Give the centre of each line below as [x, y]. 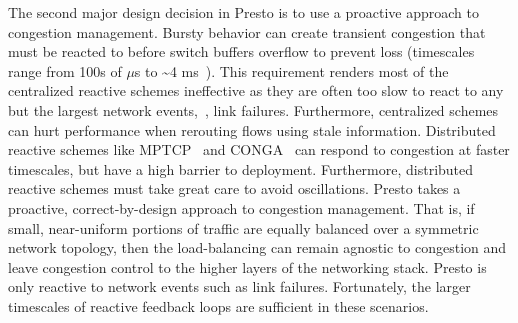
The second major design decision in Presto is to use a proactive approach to [243, 12]
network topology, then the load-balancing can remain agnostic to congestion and [257, 247]
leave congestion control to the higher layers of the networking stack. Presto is [247, 266]
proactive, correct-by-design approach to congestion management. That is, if [241, 207]
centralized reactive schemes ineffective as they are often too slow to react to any [256, 90]
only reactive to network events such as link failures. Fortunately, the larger [239, 286]
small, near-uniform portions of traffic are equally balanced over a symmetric [243, 227]
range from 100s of [65, 70]
